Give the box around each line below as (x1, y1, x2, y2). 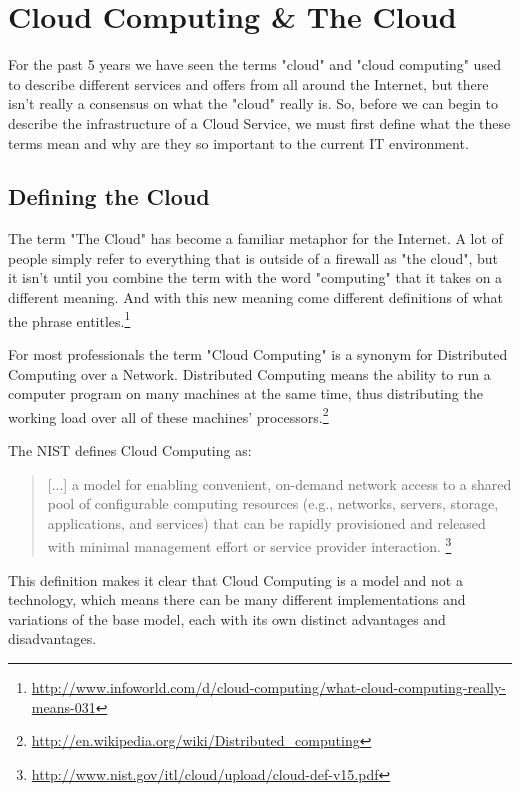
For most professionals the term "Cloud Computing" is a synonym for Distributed (8, 343, 508, 364)
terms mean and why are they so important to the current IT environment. (8, 132, 469, 153)
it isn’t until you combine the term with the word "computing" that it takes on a (8, 267, 503, 288)
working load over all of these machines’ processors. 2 (8, 403, 329, 427)
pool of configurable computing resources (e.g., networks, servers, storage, (47, 493, 499, 514)
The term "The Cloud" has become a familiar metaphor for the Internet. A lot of (8, 228, 503, 249)
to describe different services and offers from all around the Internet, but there (8, 73, 489, 94)
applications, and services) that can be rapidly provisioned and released (47, 512, 486, 533)
